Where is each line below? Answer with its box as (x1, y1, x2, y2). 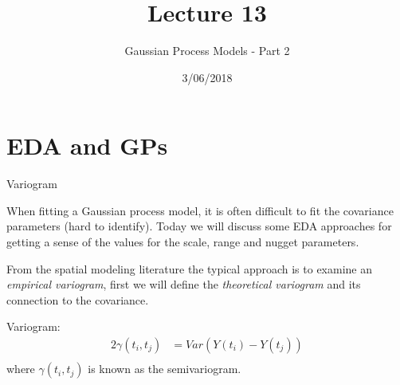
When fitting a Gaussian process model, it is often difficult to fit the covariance (6, 202, 394, 218)
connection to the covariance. (6, 291, 149, 308)
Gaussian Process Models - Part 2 (124, 42, 290, 59)
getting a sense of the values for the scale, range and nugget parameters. (6, 234, 359, 250)
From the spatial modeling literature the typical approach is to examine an (6, 260, 373, 277)
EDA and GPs (6, 129, 168, 162)
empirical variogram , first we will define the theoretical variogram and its (6, 276, 361, 293)
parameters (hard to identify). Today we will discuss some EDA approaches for (6, 218, 392, 234)
